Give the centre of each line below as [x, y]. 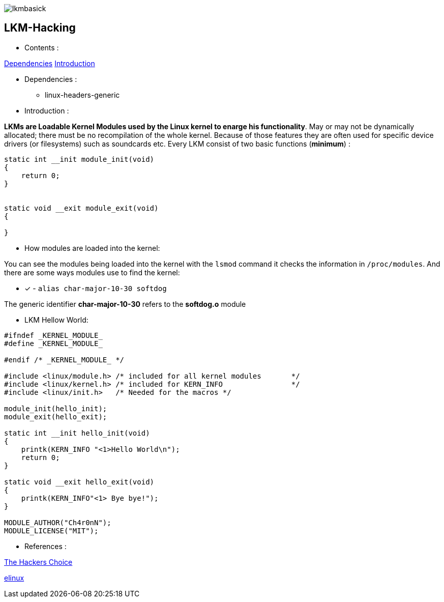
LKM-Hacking [40, 28]
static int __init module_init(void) [79, 159]
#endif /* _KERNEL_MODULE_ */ [64, 360]
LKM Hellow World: [56, 320]
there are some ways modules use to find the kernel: [92, 272]
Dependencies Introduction [50, 63]
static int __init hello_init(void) [77, 433]
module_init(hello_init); [56, 408]
